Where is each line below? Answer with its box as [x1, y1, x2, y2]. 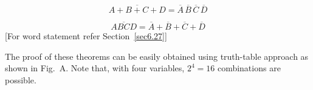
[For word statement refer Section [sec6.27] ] [5, 30, 167, 42]
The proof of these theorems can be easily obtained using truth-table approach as [5, 50, 309, 62]
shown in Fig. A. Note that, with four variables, [5, 62, 185, 74]
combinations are [217, 62, 281, 74]
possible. [5, 73, 36, 86]
